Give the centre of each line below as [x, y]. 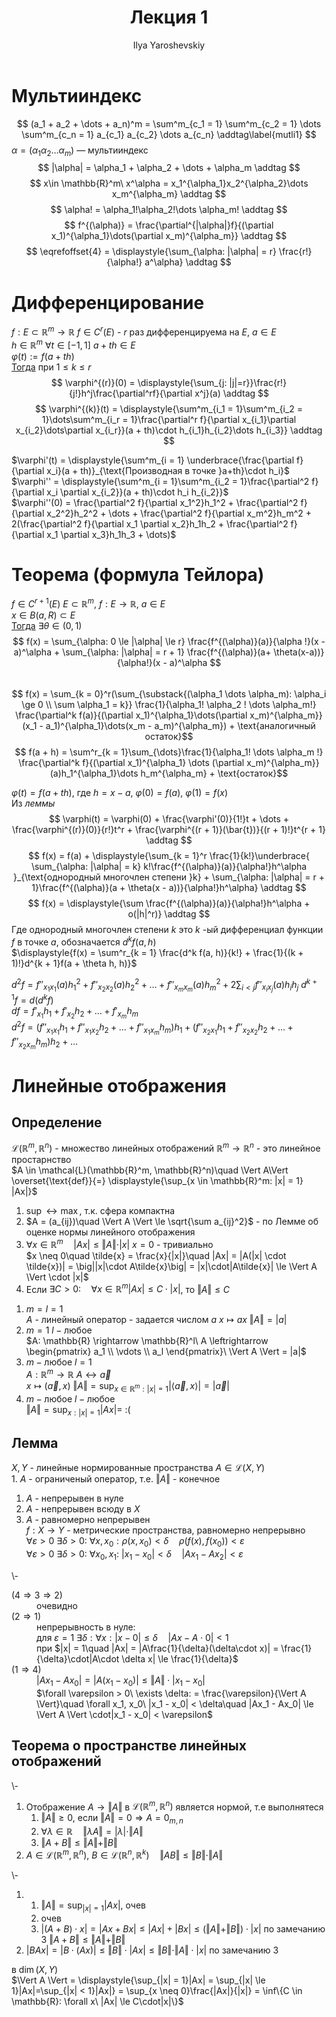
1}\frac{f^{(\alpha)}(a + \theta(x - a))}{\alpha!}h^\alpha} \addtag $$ [169, 888]
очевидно [57, 1606]
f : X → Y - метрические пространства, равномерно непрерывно [165, 1530]
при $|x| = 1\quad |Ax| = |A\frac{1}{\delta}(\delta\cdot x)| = [157, 1648]
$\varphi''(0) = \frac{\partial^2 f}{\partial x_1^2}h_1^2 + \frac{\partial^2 [155, 502]
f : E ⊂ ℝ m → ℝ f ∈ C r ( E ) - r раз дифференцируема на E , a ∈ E [144, 331]
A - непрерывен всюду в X [83, 1509]
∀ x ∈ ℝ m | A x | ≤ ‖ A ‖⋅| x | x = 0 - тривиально [119, 1243]
